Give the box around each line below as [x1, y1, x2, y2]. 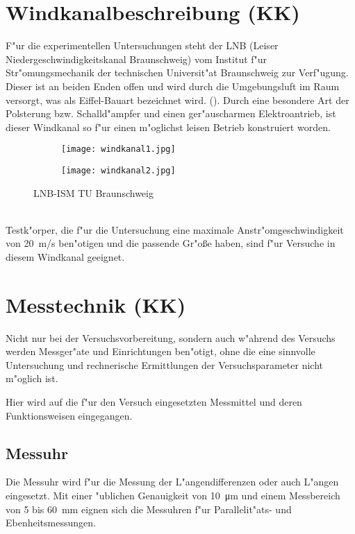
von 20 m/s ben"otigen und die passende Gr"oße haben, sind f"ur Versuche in [6, 236, 336, 250]
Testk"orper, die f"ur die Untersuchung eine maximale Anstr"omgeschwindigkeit [6, 222, 344, 236]
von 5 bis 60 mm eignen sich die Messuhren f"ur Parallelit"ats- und [6, 501, 292, 516]
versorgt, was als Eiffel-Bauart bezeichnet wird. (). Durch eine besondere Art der [6, 92, 349, 107]
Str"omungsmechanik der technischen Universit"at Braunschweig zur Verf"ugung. [6, 65, 349, 80]
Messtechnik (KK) [6, 290, 186, 318]
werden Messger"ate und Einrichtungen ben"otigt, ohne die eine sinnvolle [6, 344, 315, 359]
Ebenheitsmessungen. [6, 515, 96, 530]
